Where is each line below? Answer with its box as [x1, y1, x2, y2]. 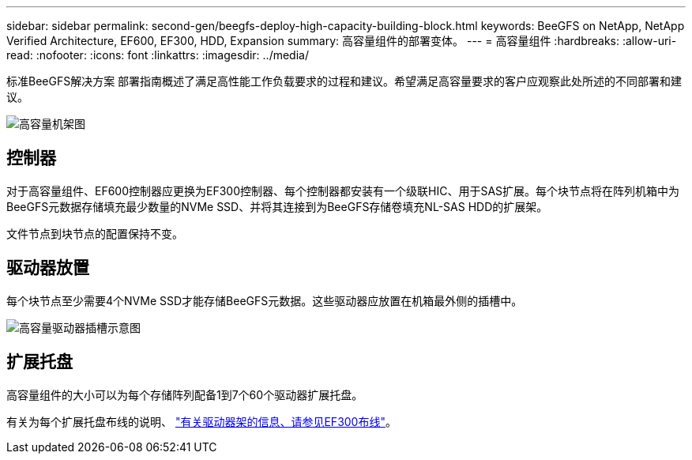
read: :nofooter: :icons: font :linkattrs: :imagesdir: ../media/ [6, 48, 309, 62]
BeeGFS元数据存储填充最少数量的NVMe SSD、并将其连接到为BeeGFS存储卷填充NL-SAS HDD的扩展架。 [6, 199, 548, 213]
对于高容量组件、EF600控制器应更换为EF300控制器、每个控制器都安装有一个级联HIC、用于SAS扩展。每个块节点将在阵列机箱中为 [6, 183, 680, 198]
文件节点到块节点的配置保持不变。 [6, 226, 183, 240]
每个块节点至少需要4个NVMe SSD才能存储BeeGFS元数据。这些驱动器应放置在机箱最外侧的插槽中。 [6, 293, 523, 307]
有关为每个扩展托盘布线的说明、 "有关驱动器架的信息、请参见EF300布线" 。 [6, 414, 397, 428]
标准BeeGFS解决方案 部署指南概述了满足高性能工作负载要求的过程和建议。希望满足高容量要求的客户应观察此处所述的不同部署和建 [6, 74, 683, 88]
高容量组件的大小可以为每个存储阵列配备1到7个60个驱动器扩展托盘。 [6, 387, 363, 402]
